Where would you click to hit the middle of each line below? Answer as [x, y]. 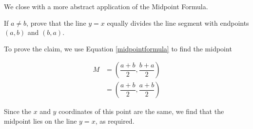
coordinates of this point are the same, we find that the [141, 111]
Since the [18, 111]
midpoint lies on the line [40, 121]
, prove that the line [56, 23]
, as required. [115, 121]
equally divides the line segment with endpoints [178, 23]
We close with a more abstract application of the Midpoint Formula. [106, 6]
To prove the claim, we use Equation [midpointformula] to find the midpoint [118, 48]
